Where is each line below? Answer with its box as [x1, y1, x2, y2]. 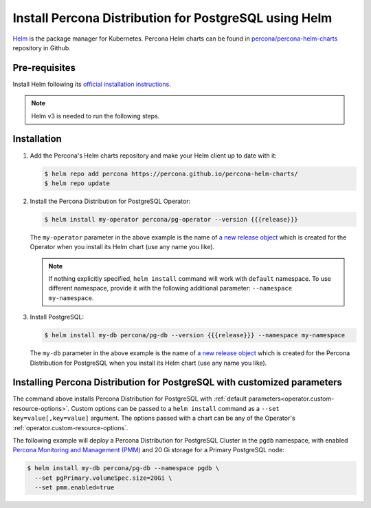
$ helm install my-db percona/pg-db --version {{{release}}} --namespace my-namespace [44, 331, 346, 339]
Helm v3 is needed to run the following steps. [31, 112, 160, 120]
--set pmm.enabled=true [34, 484, 115, 491]
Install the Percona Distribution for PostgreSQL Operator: [30, 197, 191, 205]
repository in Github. [12, 43, 71, 52]
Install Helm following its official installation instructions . [12, 80, 171, 88]
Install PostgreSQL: [30, 313, 85, 321]
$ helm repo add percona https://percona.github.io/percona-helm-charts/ [44, 169, 298, 178]
